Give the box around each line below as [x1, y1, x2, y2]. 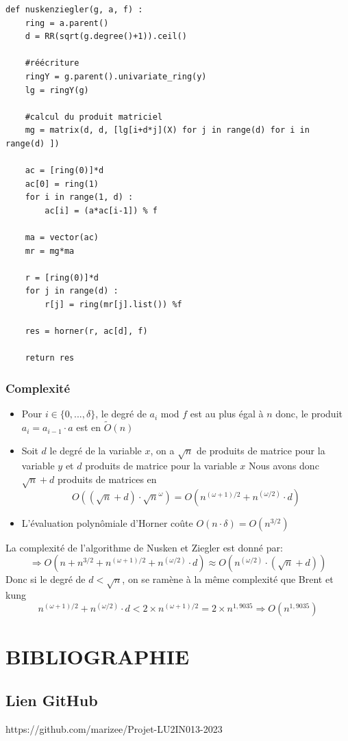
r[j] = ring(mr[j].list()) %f [45, 300, 182, 310]
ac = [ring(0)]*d [25, 166, 104, 176]
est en [76, 420, 101, 434]
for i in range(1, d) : [25, 192, 134, 203]
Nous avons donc [249, 458, 319, 473]
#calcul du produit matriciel [25, 112, 163, 122]
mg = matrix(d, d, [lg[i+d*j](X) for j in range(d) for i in [25, 125, 310, 135]
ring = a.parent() [25, 18, 109, 28]
